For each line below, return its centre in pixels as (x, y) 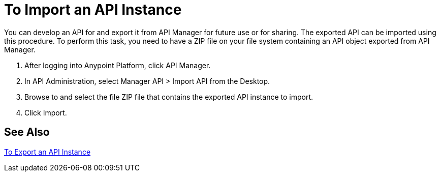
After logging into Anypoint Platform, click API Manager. (118, 65)
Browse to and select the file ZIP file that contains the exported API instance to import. (169, 97)
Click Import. (46, 112)
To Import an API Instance (93, 10)
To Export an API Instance (48, 152)
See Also (27, 132)
